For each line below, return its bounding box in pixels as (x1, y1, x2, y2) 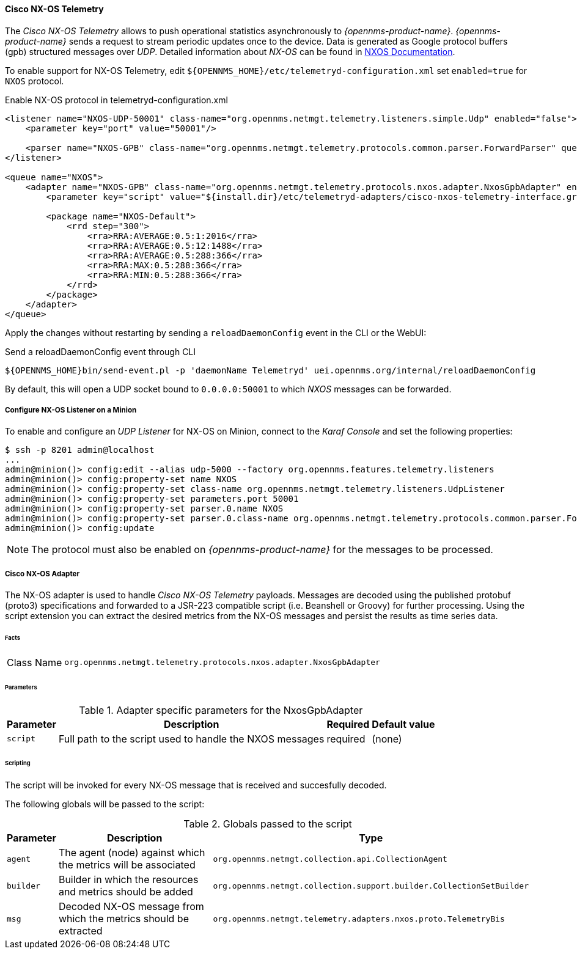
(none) (372, 732, 402, 745)
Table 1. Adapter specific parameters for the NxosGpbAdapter (79, 703, 363, 716)
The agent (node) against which (58, 846, 205, 859)
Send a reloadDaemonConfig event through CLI (5, 346, 196, 357)
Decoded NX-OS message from (58, 900, 204, 913)
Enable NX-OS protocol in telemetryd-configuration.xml (5, 94, 228, 105)
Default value (372, 717, 435, 730)
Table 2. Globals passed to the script (183, 818, 352, 831)
